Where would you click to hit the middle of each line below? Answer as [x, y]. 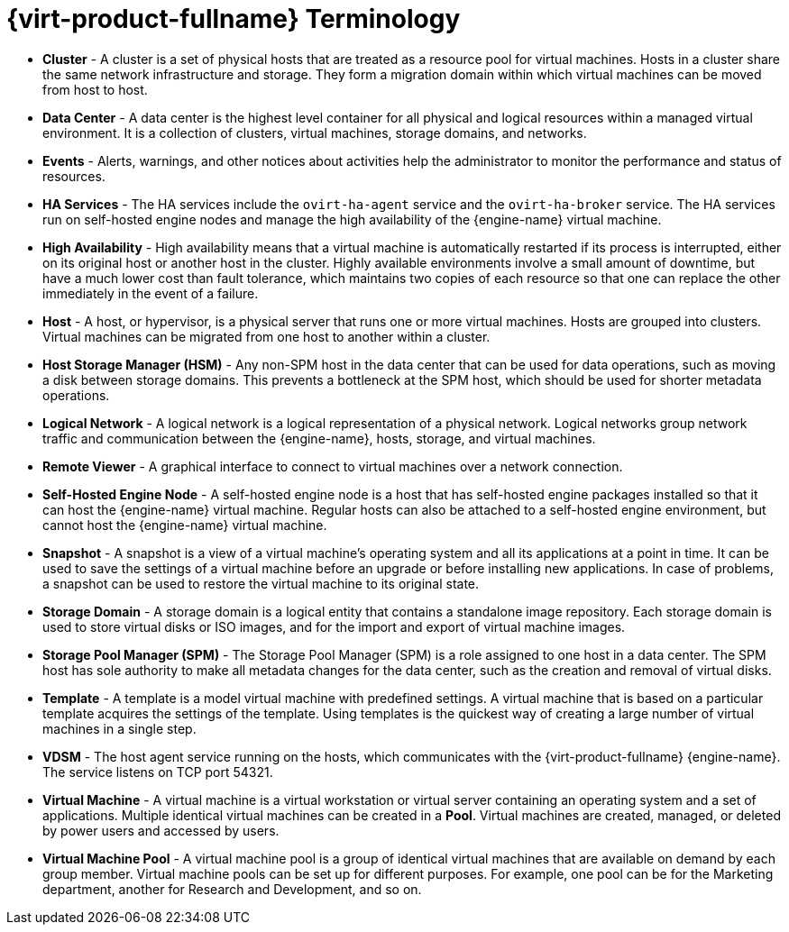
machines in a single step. [119, 728]
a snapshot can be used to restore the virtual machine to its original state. [261, 583]
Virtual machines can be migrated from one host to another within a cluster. [266, 336]
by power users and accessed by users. [161, 830]
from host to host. [95, 89]
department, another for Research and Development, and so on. [232, 889]
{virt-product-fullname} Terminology [234, 19]
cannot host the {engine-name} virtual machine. [185, 525]
